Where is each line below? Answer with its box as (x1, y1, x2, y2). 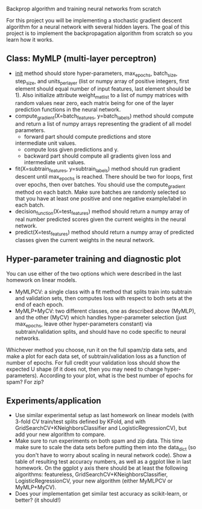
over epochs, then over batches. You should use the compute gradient (14, 181, 186, 190)
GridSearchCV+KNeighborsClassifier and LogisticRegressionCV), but (14, 424, 187, 432)
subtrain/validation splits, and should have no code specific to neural (14, 328, 186, 335)
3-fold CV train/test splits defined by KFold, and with (14, 418, 146, 425)
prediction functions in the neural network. (14, 106, 121, 114)
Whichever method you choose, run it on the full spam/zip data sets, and (6, 346, 187, 353)
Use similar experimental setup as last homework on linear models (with (14, 412, 194, 419)
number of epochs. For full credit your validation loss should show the (6, 359, 180, 366)
